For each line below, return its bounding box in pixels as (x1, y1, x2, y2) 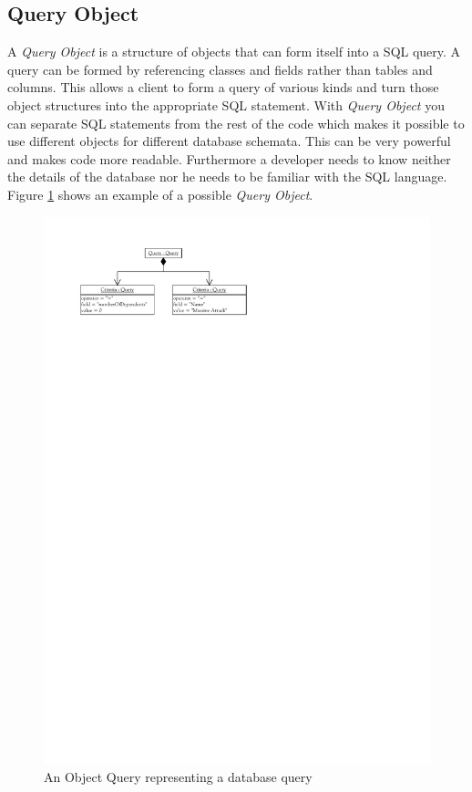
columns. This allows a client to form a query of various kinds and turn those (7, 78, 439, 97)
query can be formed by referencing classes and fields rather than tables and (7, 59, 433, 78)
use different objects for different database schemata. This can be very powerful (7, 131, 451, 151)
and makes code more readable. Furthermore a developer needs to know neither (7, 149, 451, 168)
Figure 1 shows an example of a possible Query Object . (7, 184, 313, 203)
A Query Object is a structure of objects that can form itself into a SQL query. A (7, 42, 461, 61)
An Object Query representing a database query (44, 767, 313, 787)
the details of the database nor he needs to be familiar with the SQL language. (7, 167, 447, 186)
